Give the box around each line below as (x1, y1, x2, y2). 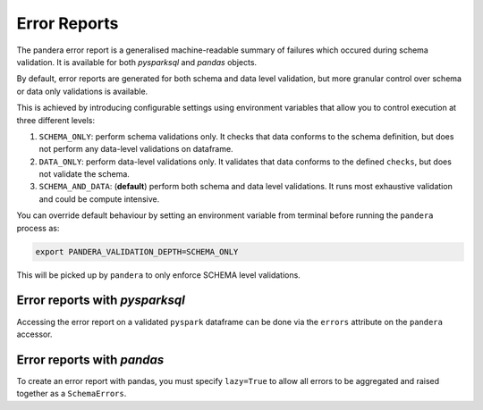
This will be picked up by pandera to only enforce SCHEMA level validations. (16, 269, 301, 280)
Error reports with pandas (16, 352, 165, 367)
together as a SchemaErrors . (16, 389, 127, 399)
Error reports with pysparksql (16, 293, 185, 308)
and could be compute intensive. (38, 193, 160, 205)
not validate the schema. (38, 169, 130, 180)
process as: (16, 222, 60, 233)
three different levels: (16, 114, 96, 125)
